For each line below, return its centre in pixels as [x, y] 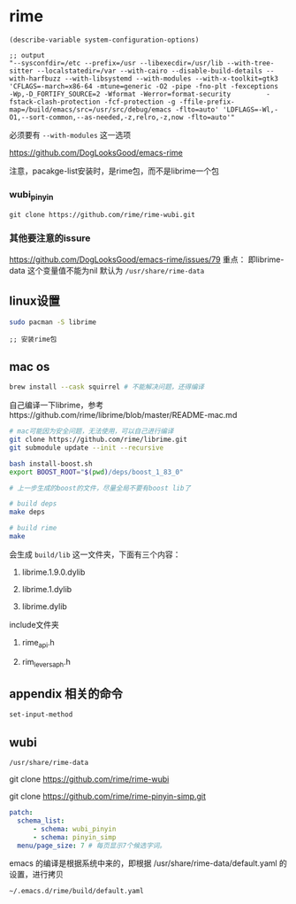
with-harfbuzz [35, 78]
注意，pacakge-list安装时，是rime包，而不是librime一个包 [114, 171]
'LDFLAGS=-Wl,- [250, 109]
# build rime [33, 529]
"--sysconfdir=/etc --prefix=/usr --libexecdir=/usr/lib [116, 63]
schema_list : [41, 821]
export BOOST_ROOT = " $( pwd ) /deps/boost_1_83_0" [96, 472]
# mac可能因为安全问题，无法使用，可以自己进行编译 [91, 431]
